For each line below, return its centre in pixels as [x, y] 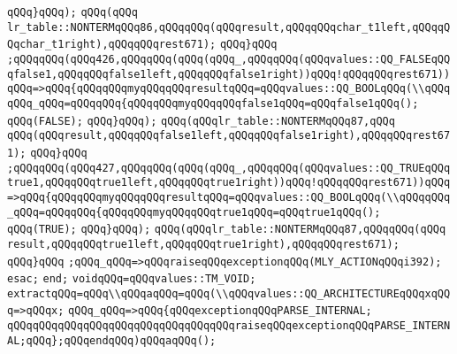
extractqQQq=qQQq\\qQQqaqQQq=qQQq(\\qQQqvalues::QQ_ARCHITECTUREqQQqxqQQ [229, 293]
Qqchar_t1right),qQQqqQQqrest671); [112, 45]
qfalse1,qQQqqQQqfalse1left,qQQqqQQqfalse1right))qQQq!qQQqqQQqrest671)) [229, 74]
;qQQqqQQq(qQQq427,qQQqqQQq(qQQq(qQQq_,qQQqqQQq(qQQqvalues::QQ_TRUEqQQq [229, 168]
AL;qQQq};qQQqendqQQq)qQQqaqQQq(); [112, 340]
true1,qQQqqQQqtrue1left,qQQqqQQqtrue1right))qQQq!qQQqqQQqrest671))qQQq [229, 183]
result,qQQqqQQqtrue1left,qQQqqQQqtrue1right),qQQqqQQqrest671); [203, 244]
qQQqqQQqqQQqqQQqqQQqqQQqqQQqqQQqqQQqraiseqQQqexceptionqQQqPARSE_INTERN [229, 326]
